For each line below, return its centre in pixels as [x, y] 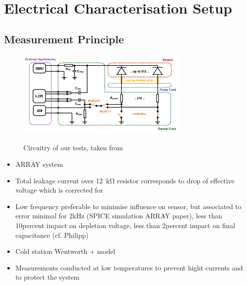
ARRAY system [39, 164]
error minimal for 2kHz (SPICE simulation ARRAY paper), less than [119, 216]
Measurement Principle [64, 39]
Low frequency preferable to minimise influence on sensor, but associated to [128, 206]
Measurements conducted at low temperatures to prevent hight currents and [129, 267]
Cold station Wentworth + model [65, 251]
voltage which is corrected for [59, 190]
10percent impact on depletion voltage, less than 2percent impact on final [125, 225]
